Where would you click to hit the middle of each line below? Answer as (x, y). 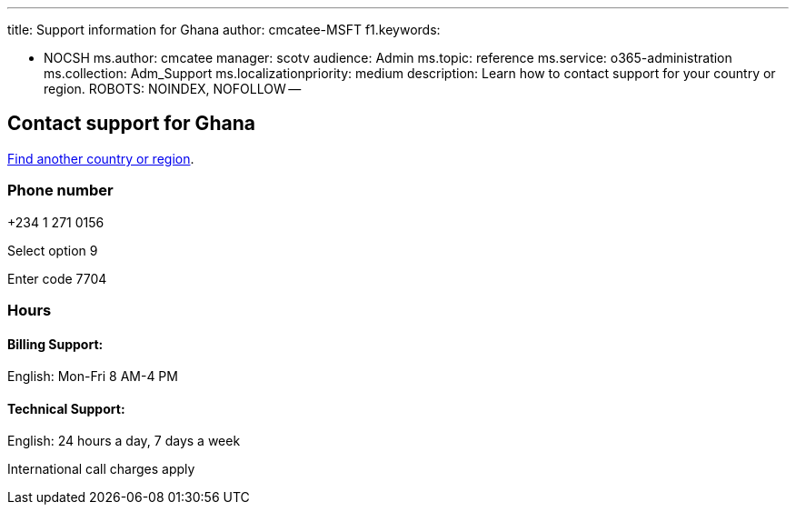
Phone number (60, 191)
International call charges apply (101, 469)
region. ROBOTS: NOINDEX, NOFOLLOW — (173, 89)
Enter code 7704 (57, 278)
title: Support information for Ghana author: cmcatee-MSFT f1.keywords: (224, 30)
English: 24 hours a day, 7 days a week (124, 441)
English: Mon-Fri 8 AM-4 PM (93, 376)
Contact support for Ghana (131, 124)
